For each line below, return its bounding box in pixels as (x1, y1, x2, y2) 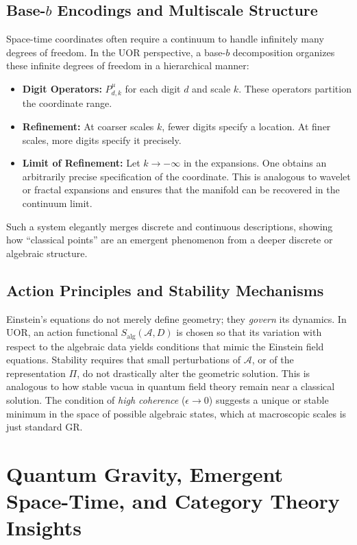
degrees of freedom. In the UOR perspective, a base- (6, 45, 226, 59)
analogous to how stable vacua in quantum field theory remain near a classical (6, 379, 335, 393)
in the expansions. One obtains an (183, 156, 327, 170)
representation (6, 365, 66, 380)
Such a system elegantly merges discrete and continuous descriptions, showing (6, 219, 333, 233)
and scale (192, 81, 231, 95)
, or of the (251, 352, 294, 367)
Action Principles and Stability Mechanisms (6, 279, 324, 300)
